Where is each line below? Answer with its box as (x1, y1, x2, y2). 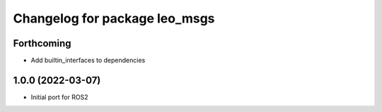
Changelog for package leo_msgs (13, 11, 215, 26)
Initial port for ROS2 (30, 92, 88, 101)
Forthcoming (13, 37, 71, 49)
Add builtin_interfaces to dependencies (30, 56, 146, 65)
